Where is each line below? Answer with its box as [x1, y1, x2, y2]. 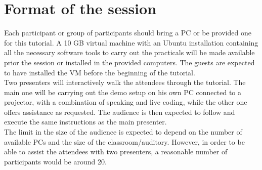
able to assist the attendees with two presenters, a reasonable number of [4, 146, 228, 157]
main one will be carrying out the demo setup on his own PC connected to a [4, 87, 242, 97]
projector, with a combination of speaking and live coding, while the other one [4, 97, 247, 107]
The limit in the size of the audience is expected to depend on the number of [4, 126, 242, 137]
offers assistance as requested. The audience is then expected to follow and [4, 106, 235, 117]
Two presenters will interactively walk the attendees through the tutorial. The [4, 77, 246, 88]
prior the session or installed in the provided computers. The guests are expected [4, 57, 255, 67]
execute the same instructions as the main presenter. [4, 116, 167, 127]
